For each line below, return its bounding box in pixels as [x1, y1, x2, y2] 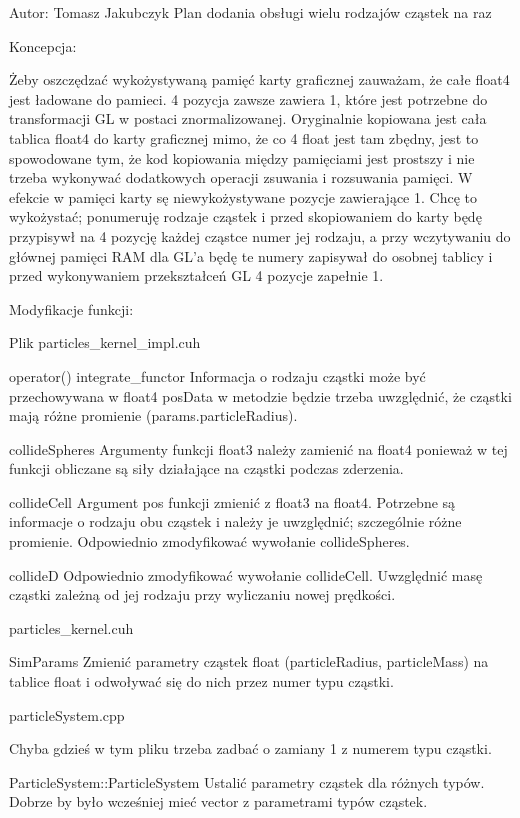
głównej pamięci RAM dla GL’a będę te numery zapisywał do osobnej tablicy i [9, 245, 493, 266]
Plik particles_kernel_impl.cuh [9, 332, 201, 353]
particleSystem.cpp [9, 704, 125, 725]
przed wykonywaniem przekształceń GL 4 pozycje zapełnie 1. [9, 265, 384, 286]
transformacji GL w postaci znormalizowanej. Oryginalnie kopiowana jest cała [9, 108, 487, 129]
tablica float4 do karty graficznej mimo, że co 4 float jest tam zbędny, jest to [9, 127, 479, 148]
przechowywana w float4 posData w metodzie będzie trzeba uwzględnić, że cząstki [9, 385, 512, 406]
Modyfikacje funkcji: [9, 298, 134, 319]
